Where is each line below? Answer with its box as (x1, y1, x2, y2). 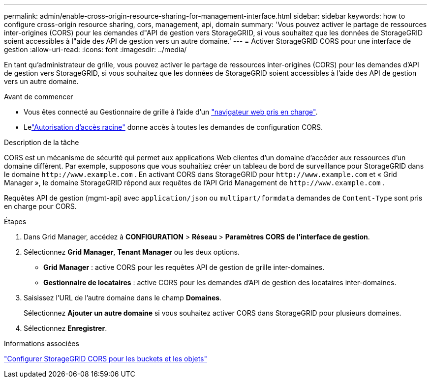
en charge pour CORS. (4, 202, 77, 210)
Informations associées (4, 339, 79, 348)
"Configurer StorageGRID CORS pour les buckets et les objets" (4, 354, 207, 363)
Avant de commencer (4, 92, 73, 101)
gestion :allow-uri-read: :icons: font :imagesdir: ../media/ (4, 45, 187, 54)
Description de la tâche (4, 138, 79, 147)
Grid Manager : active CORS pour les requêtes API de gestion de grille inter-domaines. (43, 263, 325, 271)
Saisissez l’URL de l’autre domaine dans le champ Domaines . (24, 294, 222, 302)
